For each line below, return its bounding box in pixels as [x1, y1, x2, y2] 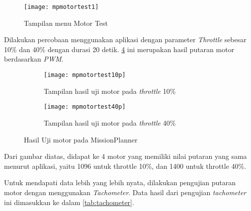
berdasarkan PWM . [4, 54, 64, 64]
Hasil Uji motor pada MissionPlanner [24, 134, 138, 144]
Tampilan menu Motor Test [24, 17, 108, 28]
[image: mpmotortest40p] [44, 103, 126, 111]
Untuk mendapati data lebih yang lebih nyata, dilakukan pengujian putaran [4, 177, 236, 188]
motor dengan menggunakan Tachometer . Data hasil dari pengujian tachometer [4, 187, 247, 197]
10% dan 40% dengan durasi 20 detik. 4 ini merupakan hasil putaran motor [4, 44, 235, 54]
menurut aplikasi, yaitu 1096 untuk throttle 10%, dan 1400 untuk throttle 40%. [4, 160, 247, 171]
